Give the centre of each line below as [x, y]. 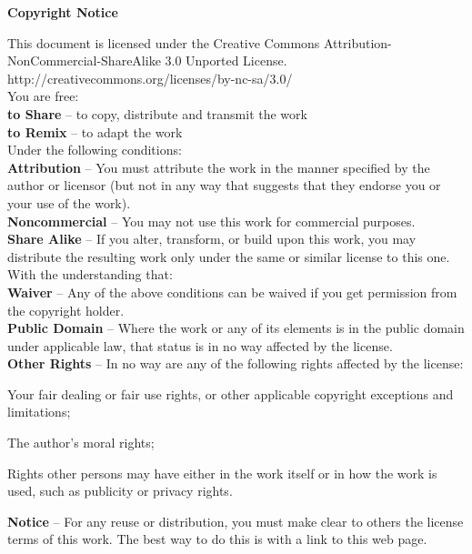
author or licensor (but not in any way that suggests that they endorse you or [224, 185]
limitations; [39, 412]
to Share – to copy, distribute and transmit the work [157, 113]
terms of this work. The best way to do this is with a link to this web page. [217, 539]
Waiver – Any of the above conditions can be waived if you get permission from [232, 292]
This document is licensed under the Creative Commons [164, 42]
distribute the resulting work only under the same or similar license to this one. [229, 256]
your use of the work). [69, 202]
